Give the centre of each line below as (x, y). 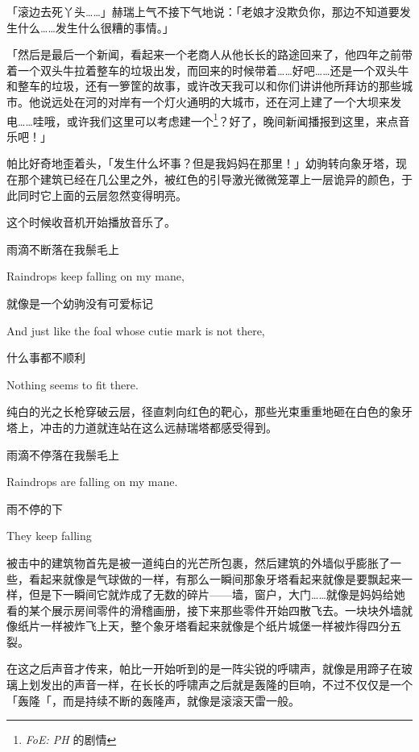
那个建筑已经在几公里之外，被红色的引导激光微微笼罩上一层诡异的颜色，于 (215, 179)
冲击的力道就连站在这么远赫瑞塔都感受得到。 (158, 427)
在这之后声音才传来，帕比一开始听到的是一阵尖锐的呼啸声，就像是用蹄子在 (204, 669)
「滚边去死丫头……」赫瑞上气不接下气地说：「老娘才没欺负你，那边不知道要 (203, 11)
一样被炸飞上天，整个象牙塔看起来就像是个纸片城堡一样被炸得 (203, 626)
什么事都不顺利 (46, 357)
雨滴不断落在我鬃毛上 (63, 249)
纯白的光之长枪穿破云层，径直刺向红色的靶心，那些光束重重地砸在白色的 (198, 411)
